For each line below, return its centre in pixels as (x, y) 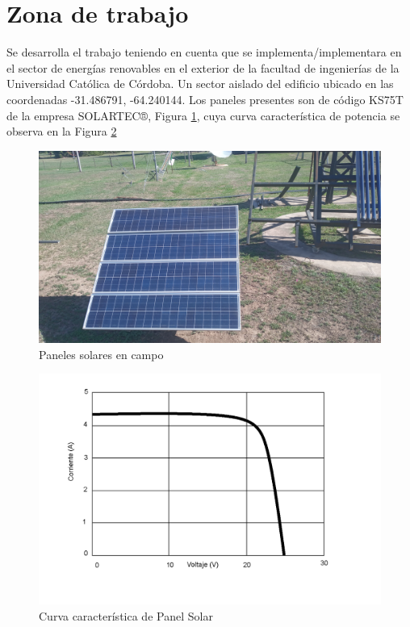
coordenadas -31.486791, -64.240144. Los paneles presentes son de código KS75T (205, 99)
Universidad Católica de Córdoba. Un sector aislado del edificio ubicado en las (200, 84)
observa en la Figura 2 (62, 131)
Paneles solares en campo (101, 354)
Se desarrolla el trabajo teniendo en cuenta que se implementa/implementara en (204, 52)
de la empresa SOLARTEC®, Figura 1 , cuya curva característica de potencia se (203, 115)
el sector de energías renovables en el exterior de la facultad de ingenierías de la (203, 67)
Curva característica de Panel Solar (126, 616)
